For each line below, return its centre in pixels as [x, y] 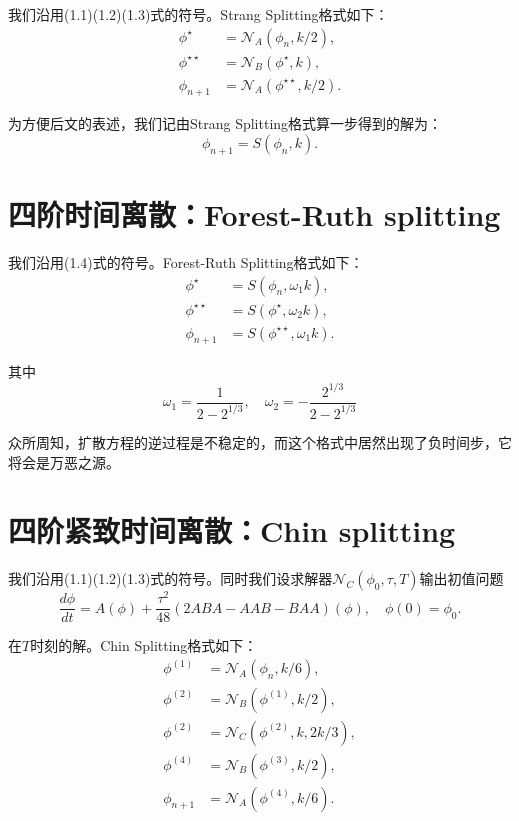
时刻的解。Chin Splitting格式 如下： [144, 645]
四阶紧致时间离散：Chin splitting [232, 530]
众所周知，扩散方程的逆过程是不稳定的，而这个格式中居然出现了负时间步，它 [260, 441]
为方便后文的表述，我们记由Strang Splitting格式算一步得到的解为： [225, 123]
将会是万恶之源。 [64, 461]
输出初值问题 [461, 578]
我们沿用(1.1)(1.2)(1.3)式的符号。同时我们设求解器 [170, 578]
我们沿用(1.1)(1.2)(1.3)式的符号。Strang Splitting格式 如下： [198, 14]
